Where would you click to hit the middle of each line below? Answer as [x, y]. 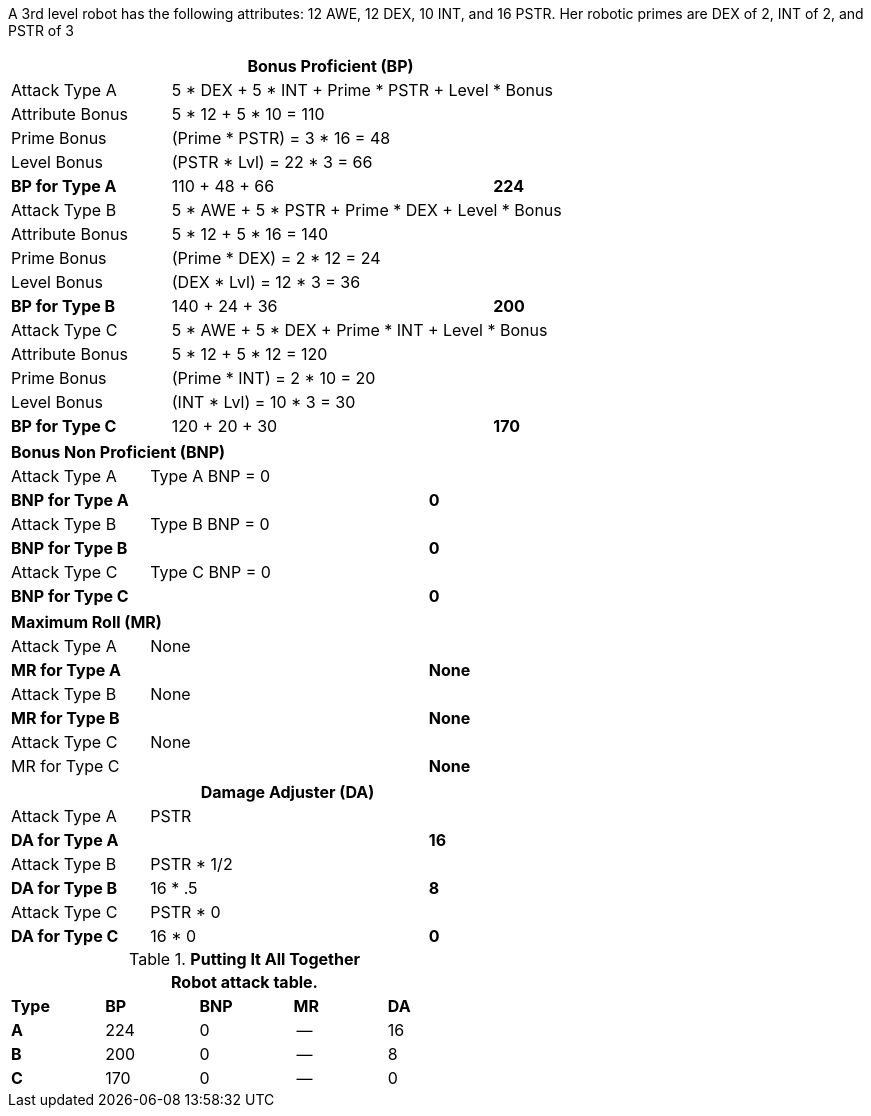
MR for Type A [66, 670]
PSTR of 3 [41, 30]
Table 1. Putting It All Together [244, 959]
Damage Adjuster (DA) [287, 792]
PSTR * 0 [185, 912]
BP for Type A [64, 186]
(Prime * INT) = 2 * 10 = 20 [273, 378]
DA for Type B [64, 888]
